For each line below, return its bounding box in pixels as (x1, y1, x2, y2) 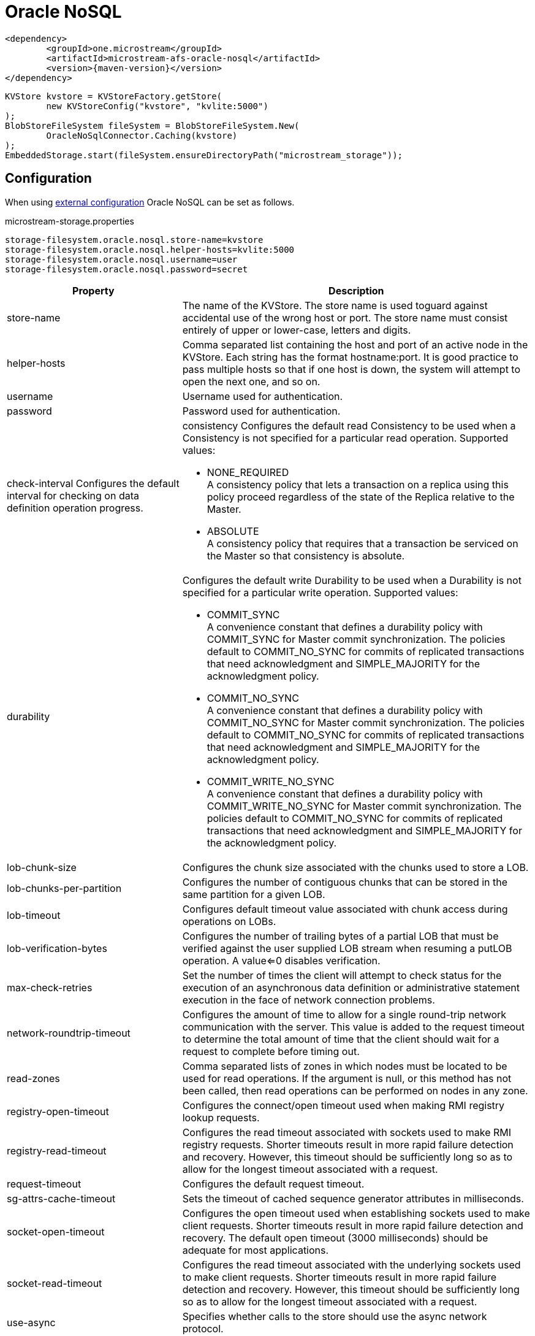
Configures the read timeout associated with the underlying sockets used (182, 1258, 521, 1271)
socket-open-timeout (7, 1225, 105, 1238)
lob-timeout (7, 908, 61, 921)
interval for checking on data (7, 489, 139, 502)
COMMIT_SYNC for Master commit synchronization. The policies (207, 632, 506, 645)
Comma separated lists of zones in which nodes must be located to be (182, 1059, 507, 1072)
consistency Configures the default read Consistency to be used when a (182, 419, 516, 432)
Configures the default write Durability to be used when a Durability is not (182, 574, 522, 586)
